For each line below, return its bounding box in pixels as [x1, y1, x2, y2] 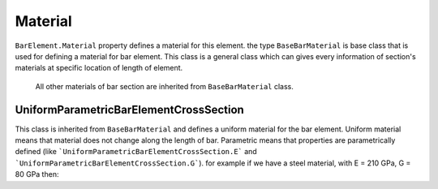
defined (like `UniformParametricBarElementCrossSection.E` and [15, 147, 257, 157]
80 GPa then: [15, 170, 59, 179]
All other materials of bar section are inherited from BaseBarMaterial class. [35, 81, 294, 91]
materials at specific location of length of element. [15, 63, 183, 73]
